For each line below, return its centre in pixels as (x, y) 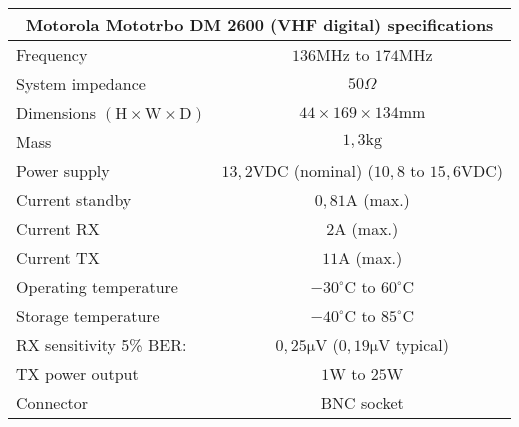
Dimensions (56, 112)
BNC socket (362, 402)
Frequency (52, 54)
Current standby (74, 199)
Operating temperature (97, 286)
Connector (52, 402)
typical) (422, 344)
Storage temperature (88, 315)
